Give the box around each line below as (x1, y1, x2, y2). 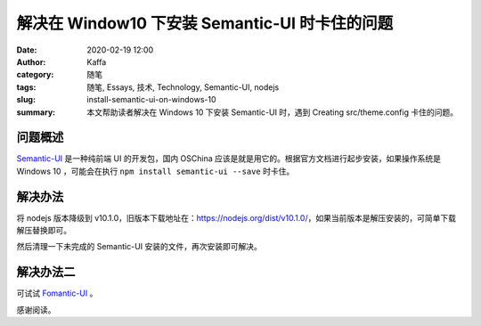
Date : (16, 45, 37, 55)
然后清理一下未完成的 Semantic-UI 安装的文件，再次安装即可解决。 (16, 241, 263, 252)
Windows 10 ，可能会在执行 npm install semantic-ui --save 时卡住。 (16, 166, 295, 176)
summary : (16, 107, 56, 118)
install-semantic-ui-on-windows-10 (86, 94, 216, 105)
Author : (16, 56, 46, 67)
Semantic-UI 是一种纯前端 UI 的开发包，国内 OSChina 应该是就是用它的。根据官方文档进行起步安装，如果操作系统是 (16, 153, 441, 164)
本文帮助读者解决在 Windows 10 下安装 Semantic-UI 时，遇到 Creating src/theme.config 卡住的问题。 (86, 107, 459, 118)
